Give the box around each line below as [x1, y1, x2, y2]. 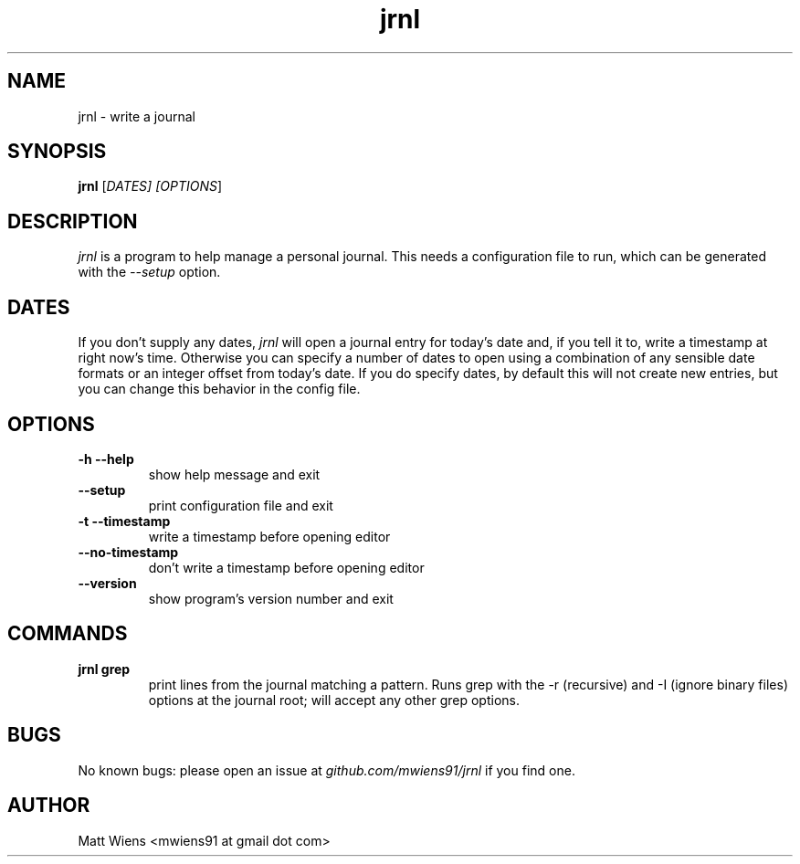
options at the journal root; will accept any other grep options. [148, 691, 521, 708]
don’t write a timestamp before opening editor [148, 559, 425, 575]
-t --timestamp [78, 512, 171, 529]
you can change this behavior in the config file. [78, 381, 361, 397]
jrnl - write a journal [78, 108, 195, 124]
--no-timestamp [78, 543, 179, 560]
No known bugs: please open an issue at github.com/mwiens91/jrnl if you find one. [78, 762, 575, 778]
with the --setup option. [78, 264, 221, 280]
